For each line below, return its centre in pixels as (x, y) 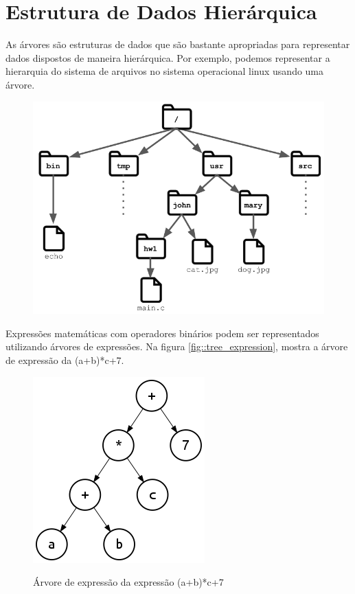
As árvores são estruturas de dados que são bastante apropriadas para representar (178, 44)
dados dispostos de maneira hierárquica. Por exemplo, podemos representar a (168, 57)
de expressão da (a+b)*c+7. (65, 359)
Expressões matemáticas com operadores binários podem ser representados (162, 333)
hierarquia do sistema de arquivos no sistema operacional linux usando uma (165, 71)
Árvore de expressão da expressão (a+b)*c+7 (128, 582)
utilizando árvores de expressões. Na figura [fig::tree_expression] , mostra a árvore (177, 346)
